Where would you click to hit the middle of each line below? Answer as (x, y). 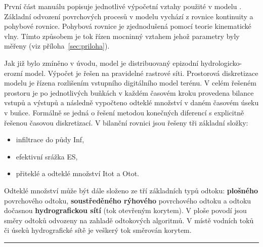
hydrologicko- (221, 63)
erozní (13, 73)
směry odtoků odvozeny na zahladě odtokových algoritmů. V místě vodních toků (129, 220)
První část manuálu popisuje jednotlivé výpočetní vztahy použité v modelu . (123, 6)
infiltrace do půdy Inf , (50, 139)
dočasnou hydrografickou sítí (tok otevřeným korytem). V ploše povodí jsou (125, 210)
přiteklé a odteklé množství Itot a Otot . (78, 173)
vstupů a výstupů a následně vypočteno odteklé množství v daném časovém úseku (131, 102)
